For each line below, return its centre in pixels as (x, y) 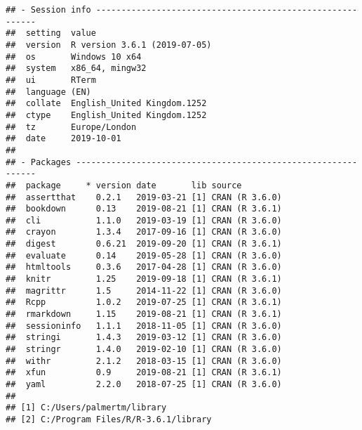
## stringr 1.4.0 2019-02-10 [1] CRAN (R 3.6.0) (144, 350)
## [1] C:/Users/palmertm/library (86, 408)
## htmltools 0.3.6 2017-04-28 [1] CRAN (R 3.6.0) (144, 267)
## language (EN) (48, 92)
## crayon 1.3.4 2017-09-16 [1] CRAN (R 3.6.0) (144, 232)
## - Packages (39, 162)
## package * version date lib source (124, 185)
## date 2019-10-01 (63, 139)
